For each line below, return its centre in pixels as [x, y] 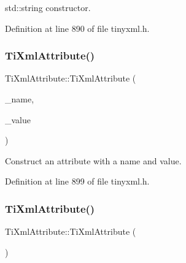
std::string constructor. [48, 7]
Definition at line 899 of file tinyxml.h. [77, 181]
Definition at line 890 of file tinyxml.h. [77, 28]
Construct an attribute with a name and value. [93, 160]
